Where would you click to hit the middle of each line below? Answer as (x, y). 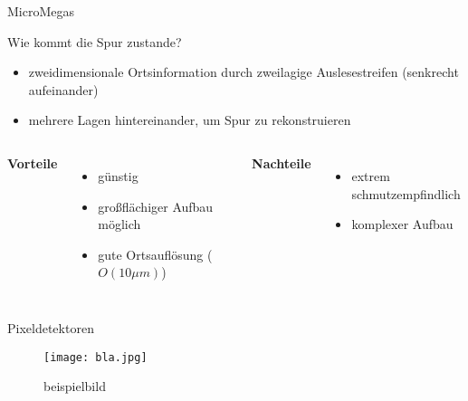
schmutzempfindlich (406, 193)
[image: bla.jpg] (96, 357)
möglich (119, 224)
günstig (118, 175)
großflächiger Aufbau (156, 206)
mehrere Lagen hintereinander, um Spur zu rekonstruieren (190, 120)
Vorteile (33, 162)
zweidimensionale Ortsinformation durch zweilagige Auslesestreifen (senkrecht (244, 72)
